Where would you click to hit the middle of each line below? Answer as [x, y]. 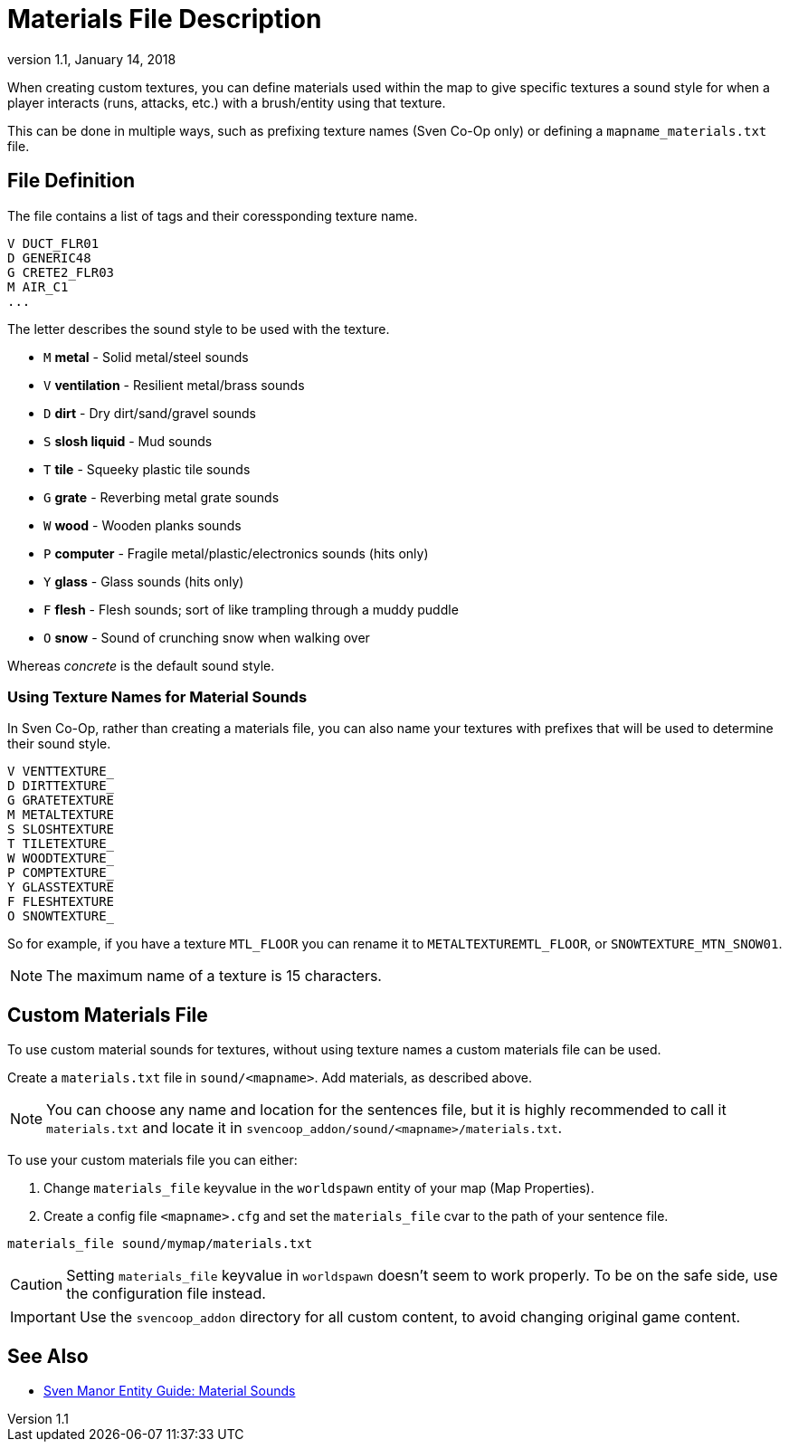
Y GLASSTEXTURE [61, 887]
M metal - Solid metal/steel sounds [146, 357]
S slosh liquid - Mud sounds [128, 441]
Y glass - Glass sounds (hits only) [144, 581]
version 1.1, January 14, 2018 [92, 59]
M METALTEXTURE [61, 815]
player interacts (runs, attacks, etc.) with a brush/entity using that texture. [227, 102]
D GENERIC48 [49, 257]
